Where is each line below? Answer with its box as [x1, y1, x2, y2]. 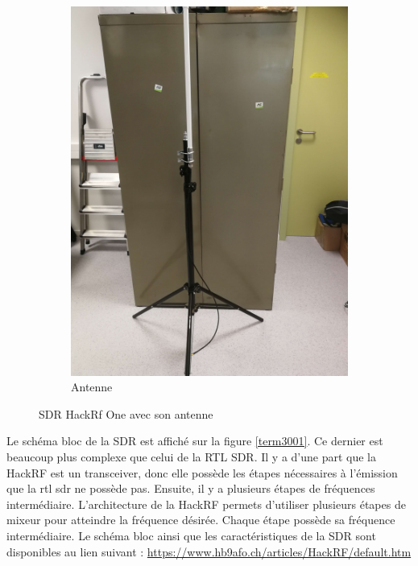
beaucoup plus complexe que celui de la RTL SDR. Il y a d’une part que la [6, 448, 377, 465]
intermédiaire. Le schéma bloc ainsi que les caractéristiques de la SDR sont [6, 527, 376, 543]
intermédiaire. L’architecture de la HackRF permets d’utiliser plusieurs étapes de [6, 495, 406, 512]
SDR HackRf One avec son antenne [39, 405, 213, 422]
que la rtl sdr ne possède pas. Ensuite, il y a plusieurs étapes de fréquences [6, 480, 375, 497]
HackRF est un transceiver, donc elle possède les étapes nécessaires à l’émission [6, 464, 398, 481]
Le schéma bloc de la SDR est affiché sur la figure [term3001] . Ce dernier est [6, 432, 383, 449]
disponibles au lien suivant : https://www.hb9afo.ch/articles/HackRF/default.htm [6, 543, 412, 560]
